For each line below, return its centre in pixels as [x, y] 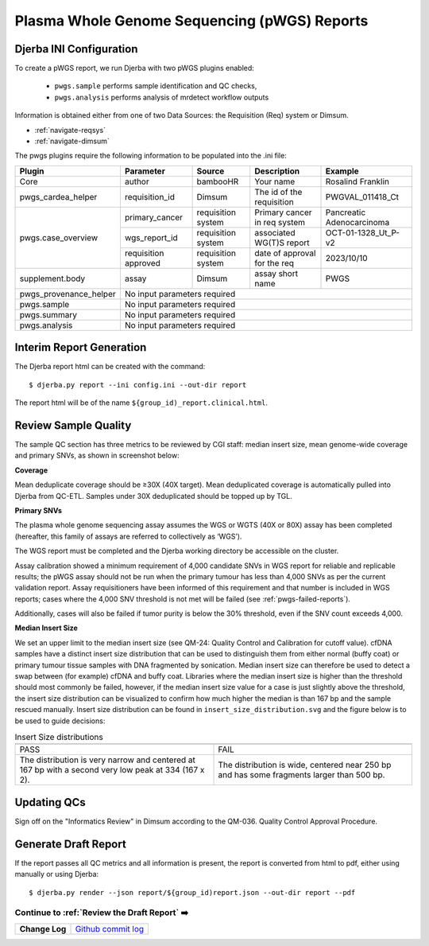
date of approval [285, 253]
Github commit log [110, 928]
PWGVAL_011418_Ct [362, 197]
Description [277, 171]
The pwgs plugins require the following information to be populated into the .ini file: [151, 156]
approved [142, 263]
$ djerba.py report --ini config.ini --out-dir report [138, 385]
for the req [274, 263]
